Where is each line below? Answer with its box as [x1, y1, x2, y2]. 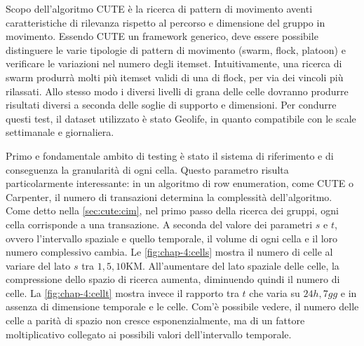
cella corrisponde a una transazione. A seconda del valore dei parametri [6, 216, 313, 231]
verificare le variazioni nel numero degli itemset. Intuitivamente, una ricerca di [6, 56, 342, 71]
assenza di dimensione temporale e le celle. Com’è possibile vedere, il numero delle [6, 299, 359, 314]
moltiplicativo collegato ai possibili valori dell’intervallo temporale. [6, 326, 292, 341]
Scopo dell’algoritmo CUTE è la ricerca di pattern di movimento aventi [6, 1, 313, 15]
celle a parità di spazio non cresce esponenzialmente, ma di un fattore [6, 313, 305, 328]
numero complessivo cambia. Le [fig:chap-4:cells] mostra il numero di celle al [6, 244, 333, 259]
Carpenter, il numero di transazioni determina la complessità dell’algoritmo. [6, 189, 332, 204]
